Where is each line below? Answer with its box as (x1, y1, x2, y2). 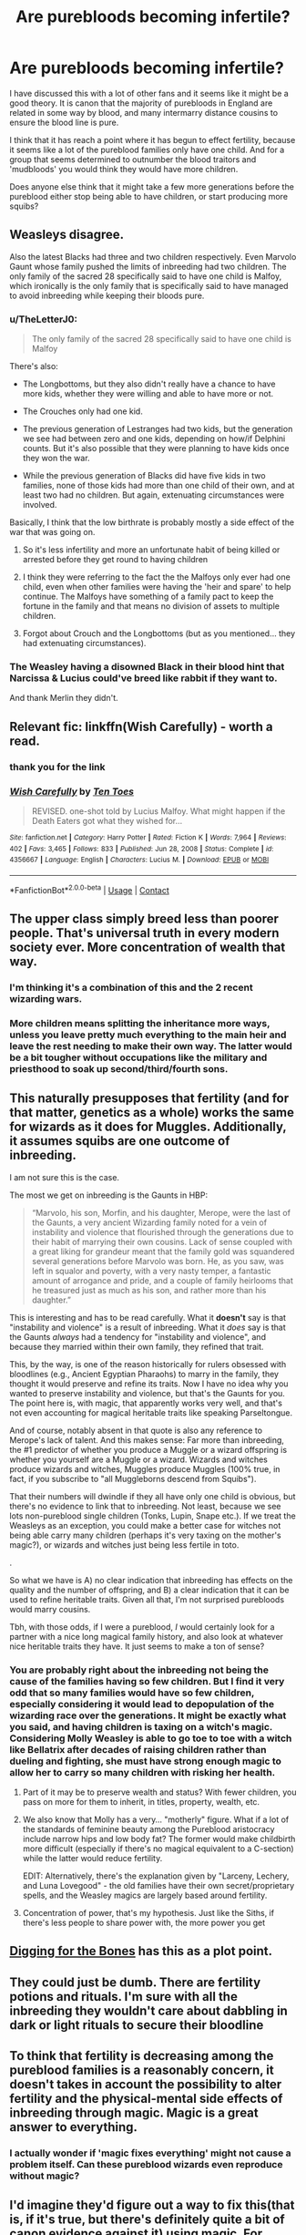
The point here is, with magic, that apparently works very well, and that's (9, 1397, 282, 1408)
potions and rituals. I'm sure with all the (9, 1989, 239, 2004)
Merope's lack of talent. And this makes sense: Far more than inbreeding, (9, 1434, 285, 1446)
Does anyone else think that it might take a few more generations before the (9, 180, 294, 192)
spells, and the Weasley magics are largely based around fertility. (22, 1890, 268, 1900)
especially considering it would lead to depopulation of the (9, 1697, 275, 1710)
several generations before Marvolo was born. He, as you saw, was (31, 1255, 284, 1266)
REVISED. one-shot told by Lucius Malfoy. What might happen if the (31, 805, 286, 817)
